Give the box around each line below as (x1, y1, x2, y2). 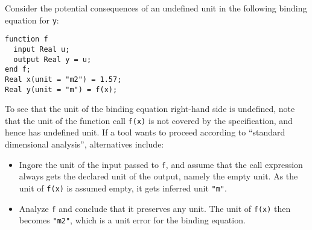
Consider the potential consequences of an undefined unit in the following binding (5, 2, 307, 14)
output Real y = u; (13, 55, 92, 64)
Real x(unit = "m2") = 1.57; (5, 75, 122, 84)
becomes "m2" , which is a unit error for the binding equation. (19, 214, 246, 226)
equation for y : (5, 13, 59, 26)
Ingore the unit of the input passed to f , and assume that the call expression (19, 158, 303, 170)
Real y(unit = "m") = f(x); (5, 85, 118, 94)
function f (5, 35, 48, 44)
